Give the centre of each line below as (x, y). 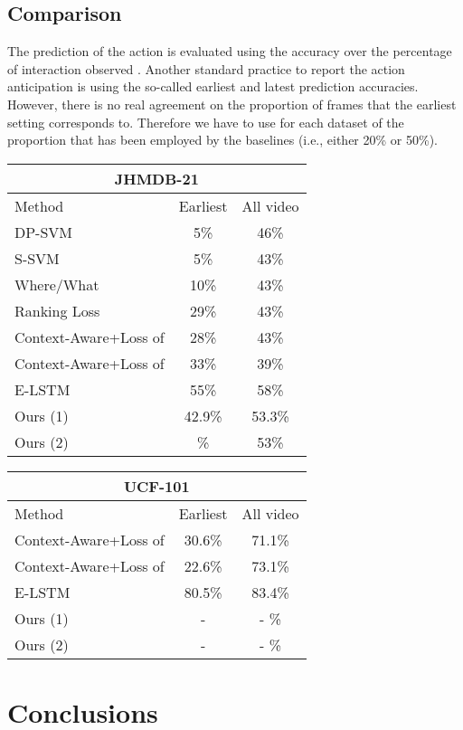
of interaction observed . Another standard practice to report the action (206, 68)
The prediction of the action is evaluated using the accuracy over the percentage (230, 51)
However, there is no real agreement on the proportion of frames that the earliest (232, 104)
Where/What (57, 284)
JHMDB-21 (156, 178)
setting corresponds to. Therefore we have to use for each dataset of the (206, 122)
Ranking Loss (57, 310)
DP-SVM (44, 232)
